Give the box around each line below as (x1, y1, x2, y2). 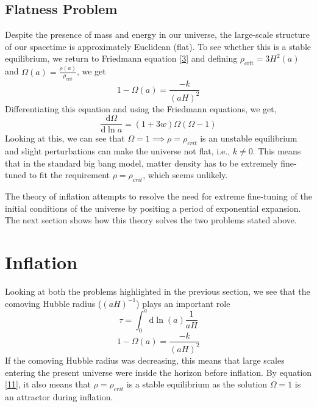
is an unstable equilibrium (200, 132, 297, 145)
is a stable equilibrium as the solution (126, 378, 268, 391)
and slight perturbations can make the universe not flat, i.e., (5, 145, 230, 157)
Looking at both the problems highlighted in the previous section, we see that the (5, 285, 310, 298)
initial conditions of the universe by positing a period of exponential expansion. (5, 201, 301, 214)
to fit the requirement (29, 168, 110, 181)
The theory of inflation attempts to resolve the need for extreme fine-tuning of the (5, 190, 312, 203)
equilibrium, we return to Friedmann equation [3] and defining (5, 52, 238, 65)
